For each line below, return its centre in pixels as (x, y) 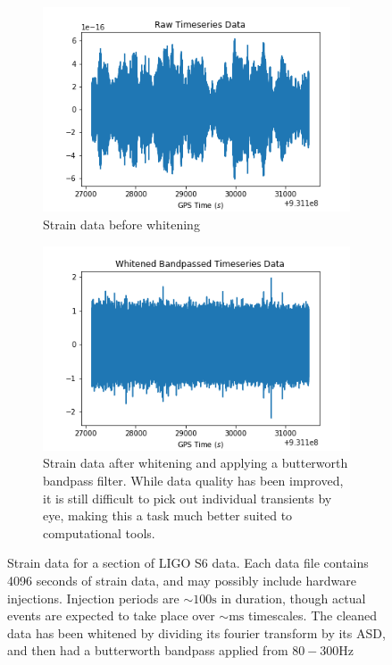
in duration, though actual (293, 598)
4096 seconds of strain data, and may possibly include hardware (182, 580)
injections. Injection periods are (93, 598)
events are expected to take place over (111, 615)
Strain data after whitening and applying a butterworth (196, 463)
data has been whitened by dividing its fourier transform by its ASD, (196, 632)
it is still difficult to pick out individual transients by (188, 498)
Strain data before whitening (121, 224)
